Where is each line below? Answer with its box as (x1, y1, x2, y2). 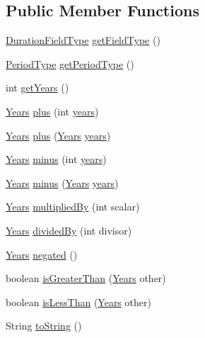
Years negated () (6, 247, 78, 261)
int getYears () (6, 80, 69, 95)
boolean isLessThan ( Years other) (6, 294, 151, 309)
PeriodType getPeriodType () (6, 56, 134, 71)
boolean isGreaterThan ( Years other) (6, 271, 166, 286)
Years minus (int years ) (6, 152, 107, 167)
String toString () (6, 318, 82, 333)
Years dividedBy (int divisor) (6, 222, 132, 237)
